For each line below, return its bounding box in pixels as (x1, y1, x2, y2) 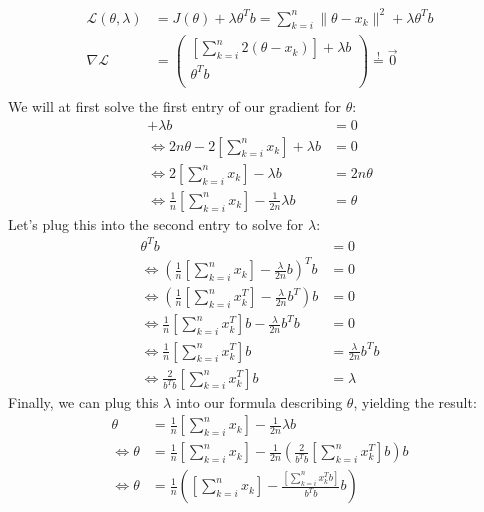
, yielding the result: (353, 391, 477, 412)
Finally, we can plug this (8, 391, 159, 412)
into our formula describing (175, 391, 343, 412)
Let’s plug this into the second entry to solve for (8, 213, 304, 234)
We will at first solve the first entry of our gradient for (8, 96, 341, 117)
